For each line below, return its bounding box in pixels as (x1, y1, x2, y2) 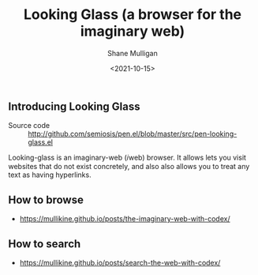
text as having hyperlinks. (8, 170, 92, 179)
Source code (8, 121, 50, 130)
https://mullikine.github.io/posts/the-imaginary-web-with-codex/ (19, 214, 230, 224)
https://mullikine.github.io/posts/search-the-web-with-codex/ (19, 258, 221, 267)
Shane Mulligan (107, 48, 158, 58)
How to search (8, 237, 81, 251)
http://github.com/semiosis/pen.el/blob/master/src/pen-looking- (28, 129, 237, 139)
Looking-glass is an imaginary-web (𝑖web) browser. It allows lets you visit (8, 153, 247, 163)
